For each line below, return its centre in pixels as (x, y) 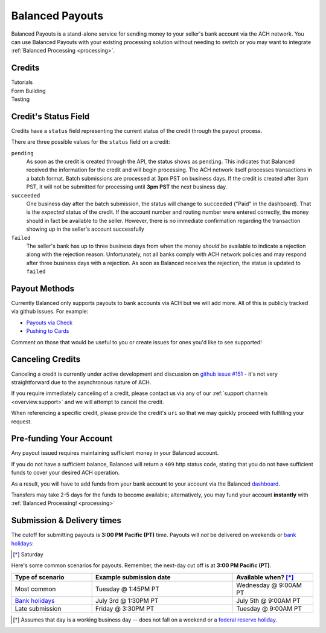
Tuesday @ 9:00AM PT (269, 608)
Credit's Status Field (50, 116)
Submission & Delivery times (66, 520)
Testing (21, 99)
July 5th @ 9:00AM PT (269, 600)
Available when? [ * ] (265, 577)
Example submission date (133, 577)
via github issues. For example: (50, 312)
